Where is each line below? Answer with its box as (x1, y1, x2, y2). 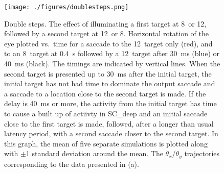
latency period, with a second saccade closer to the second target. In (4, 128, 218, 139)
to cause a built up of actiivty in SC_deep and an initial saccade (4, 108, 208, 118)
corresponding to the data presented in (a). (4, 158, 139, 169)
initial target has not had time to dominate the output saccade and (4, 78, 215, 89)
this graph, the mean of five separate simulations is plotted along (4, 138, 208, 149)
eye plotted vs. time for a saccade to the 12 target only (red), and (4, 38, 213, 48)
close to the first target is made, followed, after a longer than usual (4, 118, 214, 129)
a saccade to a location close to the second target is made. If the (4, 88, 206, 98)
